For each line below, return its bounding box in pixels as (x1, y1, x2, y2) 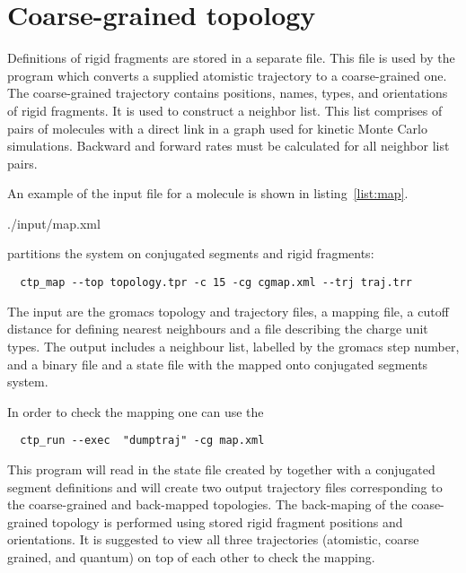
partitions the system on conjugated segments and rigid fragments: (7, 244, 374, 263)
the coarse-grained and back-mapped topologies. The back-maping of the (7, 495, 408, 514)
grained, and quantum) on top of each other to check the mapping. (7, 547, 375, 566)
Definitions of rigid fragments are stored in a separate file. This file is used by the (7, 48, 455, 67)
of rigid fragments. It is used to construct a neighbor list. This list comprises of (7, 100, 443, 119)
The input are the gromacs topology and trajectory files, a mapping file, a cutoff (7, 301, 449, 320)
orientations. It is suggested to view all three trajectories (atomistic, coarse (7, 530, 419, 549)
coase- (411, 495, 444, 514)
